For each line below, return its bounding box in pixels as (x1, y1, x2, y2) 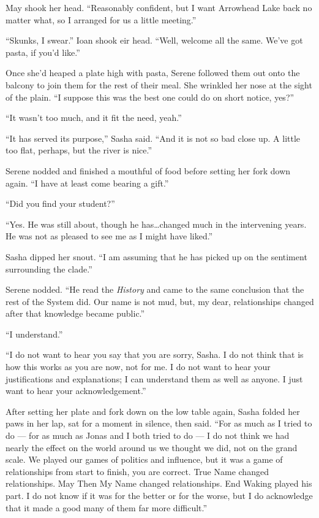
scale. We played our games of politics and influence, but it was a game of (6, 453, 283, 466)
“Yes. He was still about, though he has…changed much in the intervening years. (6, 217, 307, 230)
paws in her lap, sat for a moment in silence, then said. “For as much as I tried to (6, 417, 312, 430)
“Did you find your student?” (6, 197, 115, 210)
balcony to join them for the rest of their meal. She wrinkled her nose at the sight (6, 78, 312, 91)
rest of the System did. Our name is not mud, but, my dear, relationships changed (6, 295, 314, 307)
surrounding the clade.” (6, 262, 92, 275)
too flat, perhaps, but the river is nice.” (6, 144, 152, 157)
